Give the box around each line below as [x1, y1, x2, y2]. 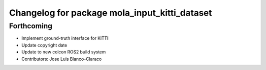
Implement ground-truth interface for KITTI [21, 35, 108, 41]
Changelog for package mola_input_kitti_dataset [9, 7, 212, 18]
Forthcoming [9, 22, 53, 30]
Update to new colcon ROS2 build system [21, 49, 106, 55]
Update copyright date [21, 42, 67, 48]
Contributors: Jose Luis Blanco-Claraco [21, 56, 102, 62]
